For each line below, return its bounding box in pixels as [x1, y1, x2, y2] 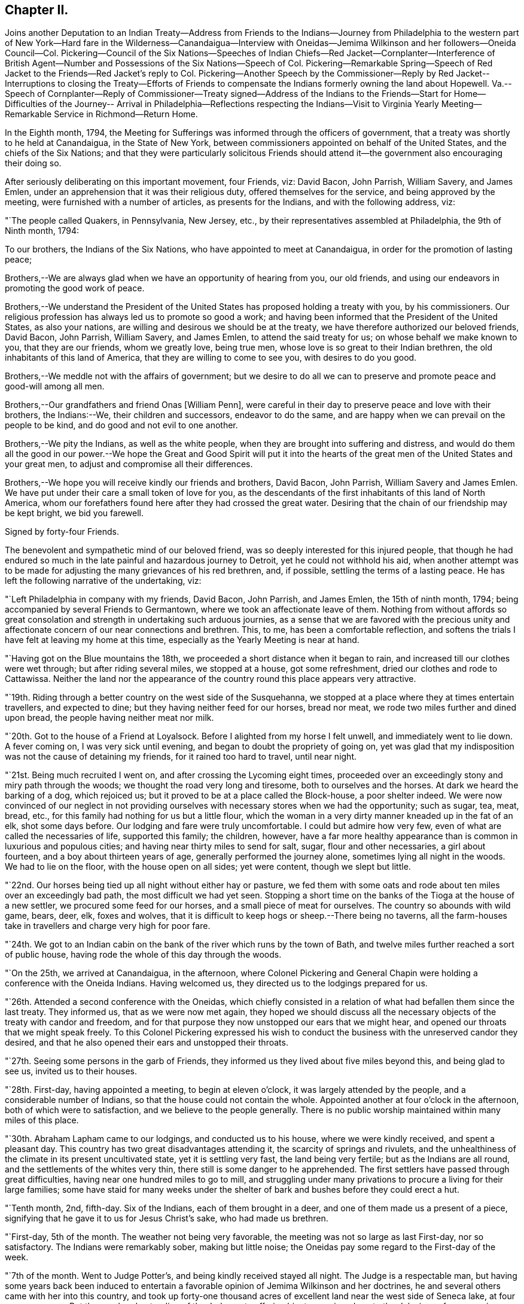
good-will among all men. [5, 381, 105, 392]
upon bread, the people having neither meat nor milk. [5, 712, 214, 723]
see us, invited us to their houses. [5, 1066, 138, 1077]
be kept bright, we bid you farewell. [5, 508, 144, 519]
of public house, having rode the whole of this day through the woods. [5, 949, 282, 960]
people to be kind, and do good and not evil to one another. [5, 420, 238, 431]
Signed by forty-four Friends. [5, 526, 120, 537]
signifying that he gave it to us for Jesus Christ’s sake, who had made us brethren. [5, 1213, 328, 1224]
